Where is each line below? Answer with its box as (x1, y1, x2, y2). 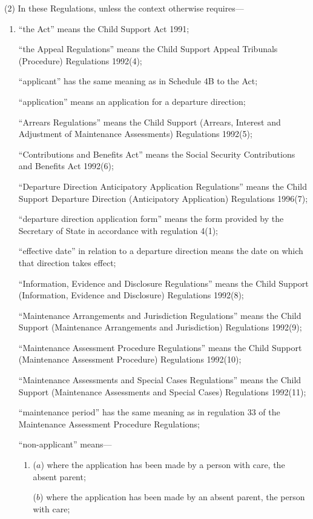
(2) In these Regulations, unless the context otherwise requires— (4, 2, 244, 14)
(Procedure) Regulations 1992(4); (18, 54, 142, 67)
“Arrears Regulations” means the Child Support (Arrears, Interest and (18, 115, 281, 128)
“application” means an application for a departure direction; (18, 95, 246, 107)
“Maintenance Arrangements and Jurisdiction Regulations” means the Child (18, 309, 301, 321)
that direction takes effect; (18, 256, 116, 269)
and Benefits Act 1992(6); (18, 159, 114, 172)
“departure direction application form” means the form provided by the (18, 212, 284, 225)
